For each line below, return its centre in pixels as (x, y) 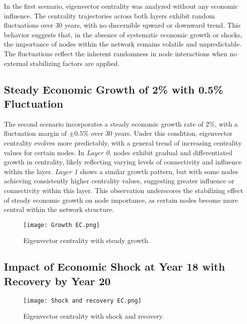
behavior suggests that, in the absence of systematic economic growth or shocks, (123, 34)
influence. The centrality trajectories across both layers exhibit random (109, 15)
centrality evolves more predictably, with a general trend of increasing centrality (123, 142)
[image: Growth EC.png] (62, 225)
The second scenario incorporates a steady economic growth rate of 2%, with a (121, 123)
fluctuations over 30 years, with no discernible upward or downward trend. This (122, 25)
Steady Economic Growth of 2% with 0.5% (114, 89)
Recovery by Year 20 (57, 281)
